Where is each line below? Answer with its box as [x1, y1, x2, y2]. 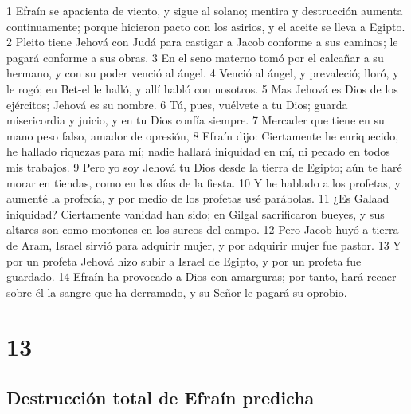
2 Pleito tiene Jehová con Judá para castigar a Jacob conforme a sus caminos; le [6, 34, 398, 50]
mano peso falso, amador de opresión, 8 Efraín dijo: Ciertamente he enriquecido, [6, 127, 399, 144]
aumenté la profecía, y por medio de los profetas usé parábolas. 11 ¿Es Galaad [6, 190, 389, 207]
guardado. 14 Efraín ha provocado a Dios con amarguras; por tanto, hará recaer [6, 268, 397, 285]
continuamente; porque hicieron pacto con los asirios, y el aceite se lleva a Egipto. [6, 18, 405, 34]
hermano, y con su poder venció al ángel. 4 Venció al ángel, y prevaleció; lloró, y [6, 65, 399, 81]
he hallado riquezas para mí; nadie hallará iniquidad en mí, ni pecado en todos [6, 143, 390, 160]
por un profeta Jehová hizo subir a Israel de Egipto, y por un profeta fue [6, 252, 362, 269]
